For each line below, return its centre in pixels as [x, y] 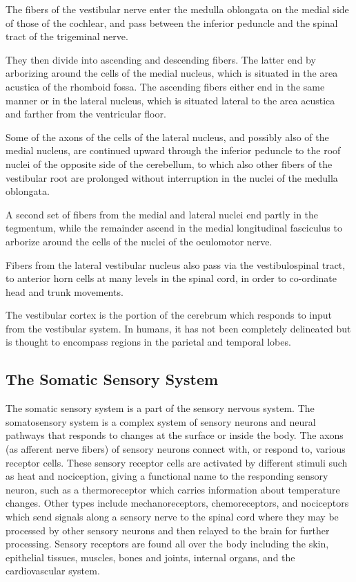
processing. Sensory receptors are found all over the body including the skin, [167, 544]
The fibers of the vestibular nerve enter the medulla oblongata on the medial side [177, 9]
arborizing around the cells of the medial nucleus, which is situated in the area [172, 73]
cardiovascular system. [53, 571]
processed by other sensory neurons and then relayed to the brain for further [168, 530]
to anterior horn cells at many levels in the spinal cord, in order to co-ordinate [171, 278]
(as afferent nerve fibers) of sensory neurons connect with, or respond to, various [176, 449]
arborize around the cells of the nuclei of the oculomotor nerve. [139, 241]
